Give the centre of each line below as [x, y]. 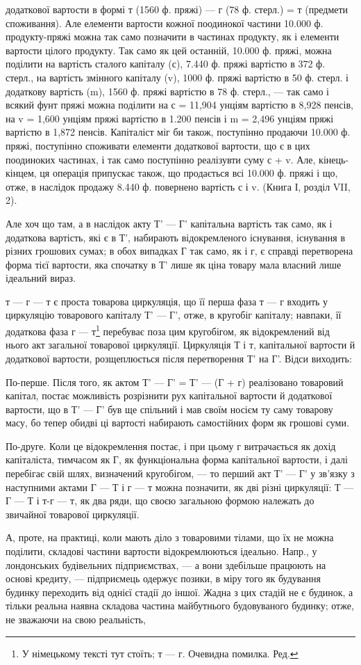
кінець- [334, 159]
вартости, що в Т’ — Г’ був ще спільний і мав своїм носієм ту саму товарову [169, 409]
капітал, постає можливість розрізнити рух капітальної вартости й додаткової [169, 395]
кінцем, [21, 173]
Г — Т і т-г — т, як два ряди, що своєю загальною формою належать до [160, 500]
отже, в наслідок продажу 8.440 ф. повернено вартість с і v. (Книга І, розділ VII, [178, 186]
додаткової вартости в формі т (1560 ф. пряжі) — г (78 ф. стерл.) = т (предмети [177, 9]
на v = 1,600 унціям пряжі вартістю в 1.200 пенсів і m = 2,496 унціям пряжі [170, 118]
